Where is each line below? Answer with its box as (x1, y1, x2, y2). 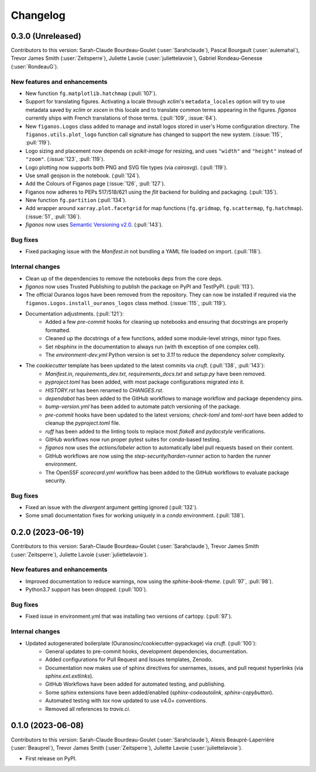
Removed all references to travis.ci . (45, 705, 131, 712)
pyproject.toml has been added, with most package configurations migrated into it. (45, 378, 245, 385)
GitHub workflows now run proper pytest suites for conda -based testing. (45, 436, 221, 443)
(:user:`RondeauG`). (11, 63, 59, 70)
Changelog (11, 9, 66, 22)
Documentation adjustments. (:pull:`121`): (25, 310, 124, 317)
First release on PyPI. (25, 755, 77, 762)
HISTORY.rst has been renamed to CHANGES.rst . (45, 387, 164, 394)
